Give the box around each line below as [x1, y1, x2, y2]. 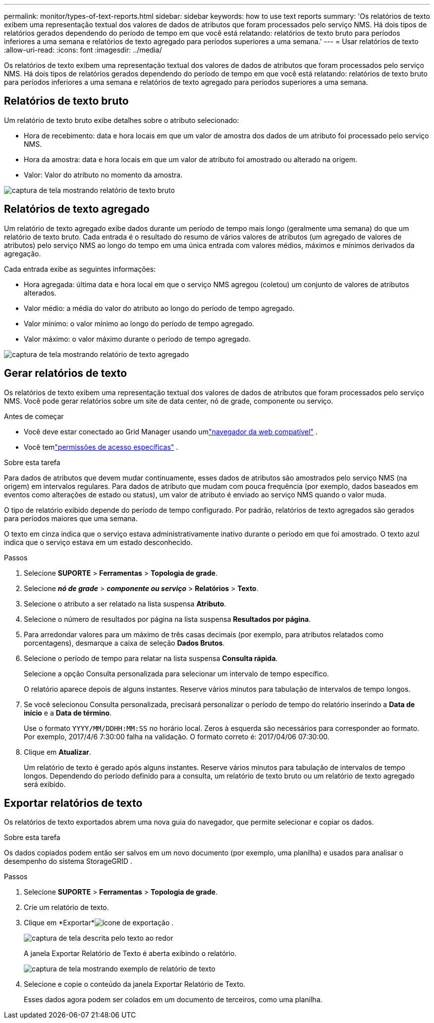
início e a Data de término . [24, 708, 112, 717]
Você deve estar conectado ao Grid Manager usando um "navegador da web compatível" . [24, 427, 318, 436]
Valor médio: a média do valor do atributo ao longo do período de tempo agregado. [24, 303, 295, 312]
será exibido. [24, 780, 66, 788]
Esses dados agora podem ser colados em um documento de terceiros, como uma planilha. [24, 995, 323, 1004]
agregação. [4, 249, 41, 258]
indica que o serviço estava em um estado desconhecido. [4, 538, 193, 546]
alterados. [24, 288, 56, 297]
